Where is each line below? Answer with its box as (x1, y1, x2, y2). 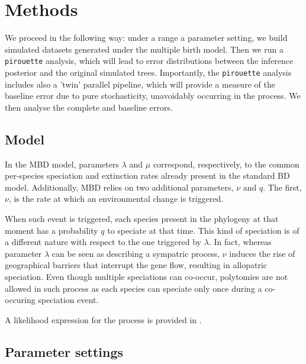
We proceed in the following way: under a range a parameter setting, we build (5, 31, 288, 44)
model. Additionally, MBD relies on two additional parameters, (5, 181, 234, 193)
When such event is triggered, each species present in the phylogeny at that (5, 212, 279, 224)
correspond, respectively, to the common (153, 157, 299, 170)
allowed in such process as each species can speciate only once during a (5, 282, 262, 294)
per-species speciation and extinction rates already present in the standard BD (5, 169, 290, 182)
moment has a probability (5, 224, 98, 236)
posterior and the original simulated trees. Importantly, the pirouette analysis (5, 66, 292, 78)
